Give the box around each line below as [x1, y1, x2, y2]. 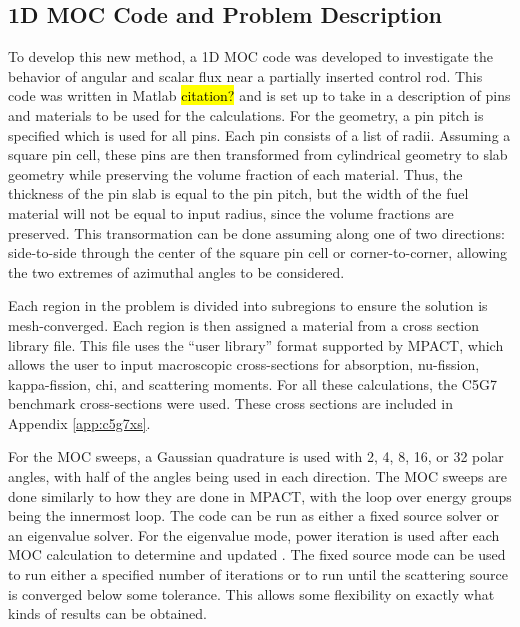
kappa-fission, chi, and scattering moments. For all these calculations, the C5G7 [8, 373, 497, 394]
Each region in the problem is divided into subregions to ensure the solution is [8, 295, 488, 316]
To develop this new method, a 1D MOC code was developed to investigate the [8, 46, 493, 67]
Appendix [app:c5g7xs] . [8, 412, 151, 433]
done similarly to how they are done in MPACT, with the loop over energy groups [8, 485, 512, 506]
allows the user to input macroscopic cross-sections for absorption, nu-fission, [8, 354, 480, 375]
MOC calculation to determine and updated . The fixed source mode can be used [8, 544, 506, 565]
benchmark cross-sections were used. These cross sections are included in [8, 393, 453, 414]
